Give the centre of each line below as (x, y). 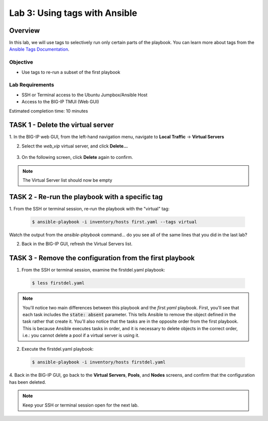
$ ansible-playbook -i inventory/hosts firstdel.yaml (99, 362)
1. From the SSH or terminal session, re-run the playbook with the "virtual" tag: (89, 209)
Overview (25, 31)
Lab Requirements (32, 85)
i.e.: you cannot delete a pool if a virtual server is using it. (81, 336)
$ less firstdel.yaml (58, 283)
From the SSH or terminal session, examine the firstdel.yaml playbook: (93, 270)
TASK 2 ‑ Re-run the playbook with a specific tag (86, 197)
